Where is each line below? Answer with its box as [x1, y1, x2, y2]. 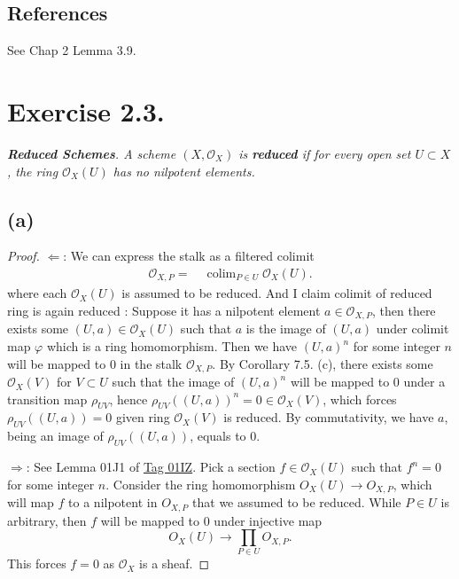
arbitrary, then [7, 511, 87, 529]
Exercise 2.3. [7, 92, 165, 129]
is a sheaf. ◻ [139, 554, 210, 573]
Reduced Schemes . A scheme [7, 144, 176, 162]
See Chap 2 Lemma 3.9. [7, 41, 136, 59]
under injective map [214, 511, 323, 529]
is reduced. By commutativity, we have [223, 408, 434, 426]
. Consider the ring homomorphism [105, 474, 296, 493]
